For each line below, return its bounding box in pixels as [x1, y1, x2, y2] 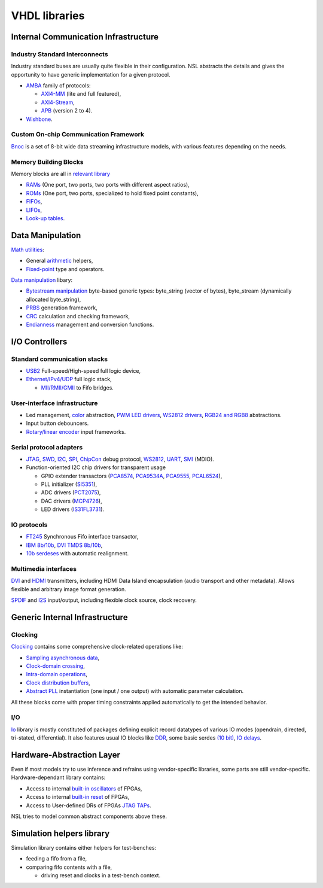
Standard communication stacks [11, 355, 108, 363]
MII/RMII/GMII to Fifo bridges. [41, 384, 114, 391]
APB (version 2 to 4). [41, 107, 93, 114]
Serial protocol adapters [11, 443, 83, 451]
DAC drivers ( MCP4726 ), [41, 497, 102, 504]
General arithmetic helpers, [26, 257, 93, 264]
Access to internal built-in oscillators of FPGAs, [26, 784, 142, 792]
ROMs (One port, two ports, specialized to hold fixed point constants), [26, 189, 199, 197]
